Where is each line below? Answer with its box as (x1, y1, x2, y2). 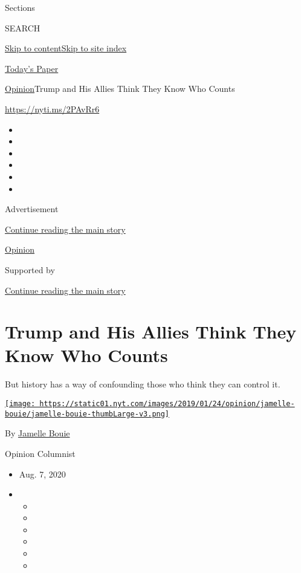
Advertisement (5, 202, 59, 215)
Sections (5, 1, 35, 13)
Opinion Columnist (5, 447, 76, 459)
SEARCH (5, 21, 40, 34)
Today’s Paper (5, 62, 59, 74)
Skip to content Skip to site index (5, 42, 127, 54)
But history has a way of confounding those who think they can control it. (5, 378, 280, 390)
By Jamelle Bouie (5, 427, 70, 439)
